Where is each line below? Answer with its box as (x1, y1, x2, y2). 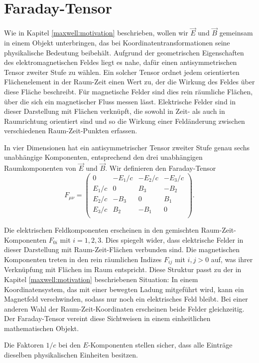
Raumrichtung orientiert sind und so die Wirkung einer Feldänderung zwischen (4, 115, 245, 126)
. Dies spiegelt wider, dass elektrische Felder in (101, 234, 244, 245)
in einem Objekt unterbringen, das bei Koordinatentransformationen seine (4, 37, 230, 47)
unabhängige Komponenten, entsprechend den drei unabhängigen (4, 152, 203, 162)
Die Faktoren (4, 340, 44, 350)
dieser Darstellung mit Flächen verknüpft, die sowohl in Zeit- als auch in (4, 106, 225, 116)
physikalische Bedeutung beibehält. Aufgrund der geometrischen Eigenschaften (4, 47, 244, 57)
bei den (58, 340, 81, 350)
